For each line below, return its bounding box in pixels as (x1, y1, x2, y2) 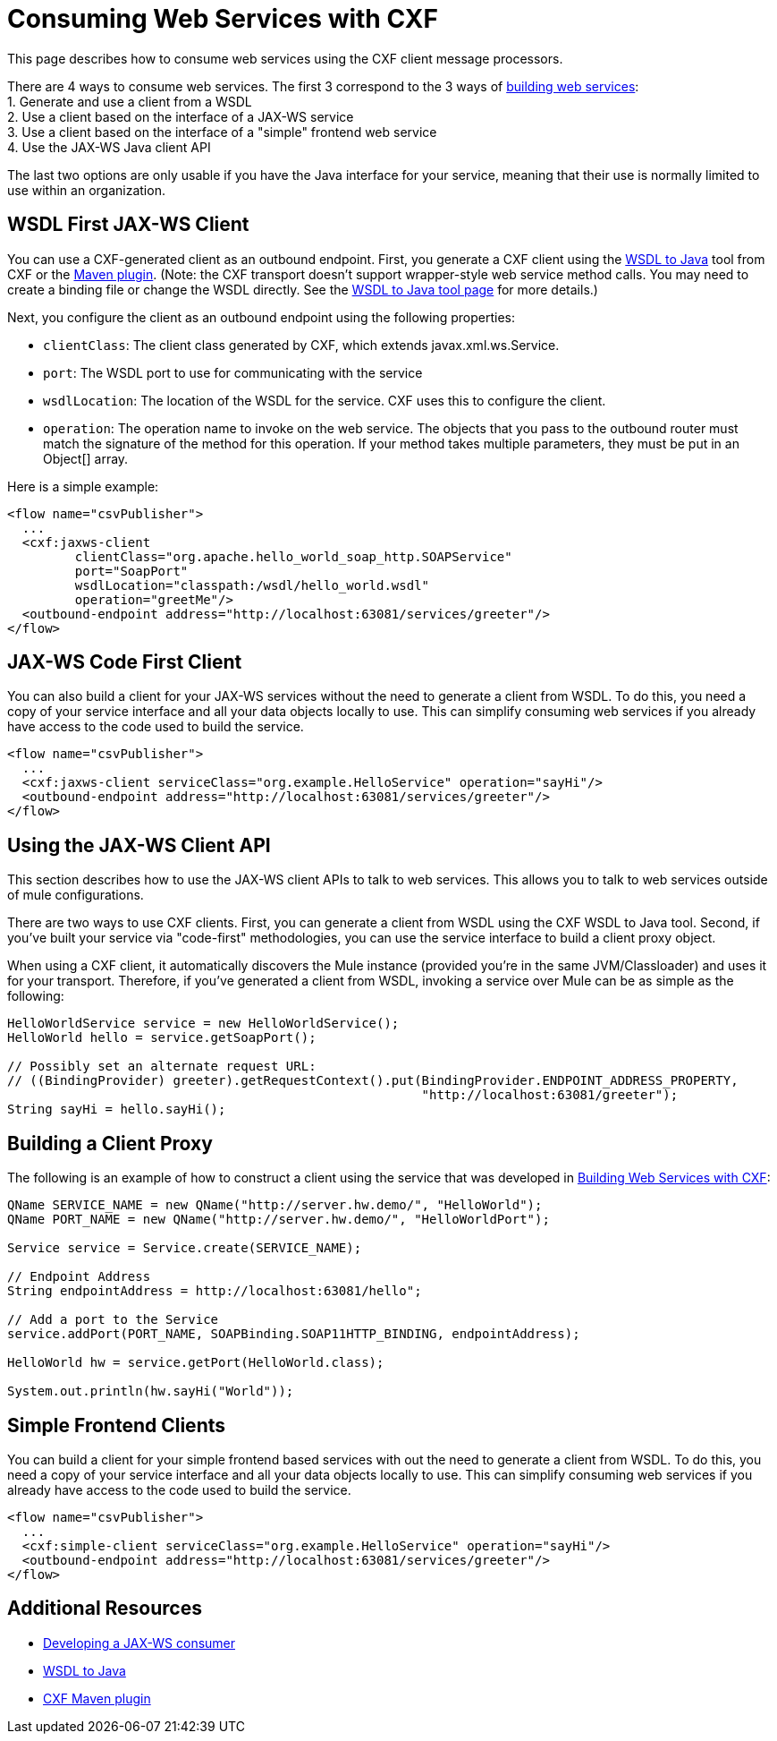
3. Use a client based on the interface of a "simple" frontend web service (7, 124, 437, 140)
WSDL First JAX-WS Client (7, 213, 249, 236)
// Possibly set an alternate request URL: (7, 1059, 317, 1074)
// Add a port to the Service (7, 1312, 219, 1327)
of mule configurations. (7, 887, 144, 903)
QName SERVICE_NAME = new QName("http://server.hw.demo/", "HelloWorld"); (7, 1198, 543, 1213)
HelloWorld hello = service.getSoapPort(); (7, 1030, 317, 1045)
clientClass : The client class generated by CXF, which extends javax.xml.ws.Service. (43, 337, 560, 353)
